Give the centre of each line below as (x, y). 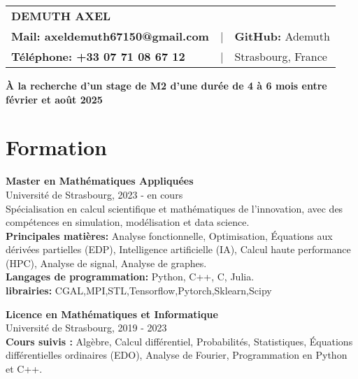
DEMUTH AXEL (61, 16)
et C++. (24, 369)
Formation (56, 147)
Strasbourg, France (281, 56)
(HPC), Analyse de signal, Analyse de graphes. (106, 263)
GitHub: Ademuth (282, 36)
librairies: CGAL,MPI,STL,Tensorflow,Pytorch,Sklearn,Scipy (139, 291)
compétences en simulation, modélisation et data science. (128, 222)
